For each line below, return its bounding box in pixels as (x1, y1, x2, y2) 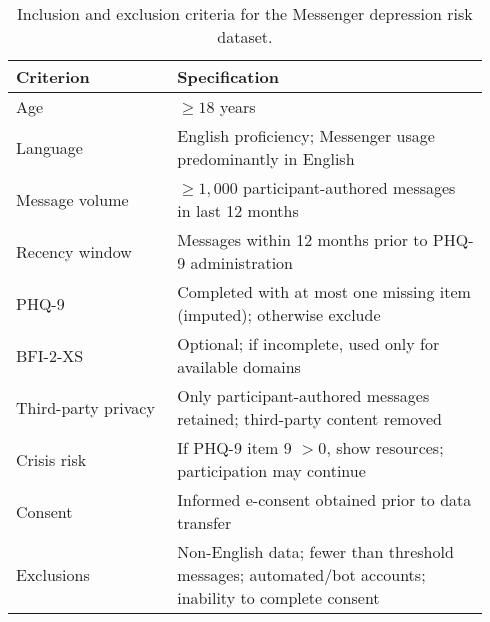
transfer (177, 511, 232, 534)
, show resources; (326, 436, 444, 459)
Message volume (16, 187, 129, 211)
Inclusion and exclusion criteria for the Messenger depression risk (17, 2, 473, 25)
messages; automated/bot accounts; (177, 563, 426, 586)
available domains (177, 355, 301, 378)
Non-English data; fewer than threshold (177, 540, 454, 563)
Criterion (16, 65, 90, 88)
